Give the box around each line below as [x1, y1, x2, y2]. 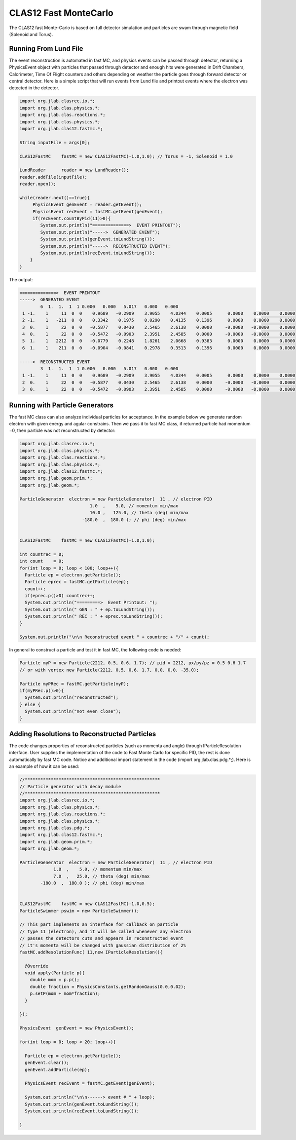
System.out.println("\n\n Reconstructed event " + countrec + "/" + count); [19, 634, 210, 640]
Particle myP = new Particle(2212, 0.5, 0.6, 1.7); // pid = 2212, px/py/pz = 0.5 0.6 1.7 [19, 660, 246, 666]
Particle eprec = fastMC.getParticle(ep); [25, 579, 129, 585]
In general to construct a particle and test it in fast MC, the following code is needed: [9, 647, 182, 653]
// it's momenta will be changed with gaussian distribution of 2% [19, 943, 186, 948]
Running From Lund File [9, 44, 83, 53]
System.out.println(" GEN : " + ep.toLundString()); [25, 607, 155, 612]
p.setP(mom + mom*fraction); [30, 991, 101, 996]
